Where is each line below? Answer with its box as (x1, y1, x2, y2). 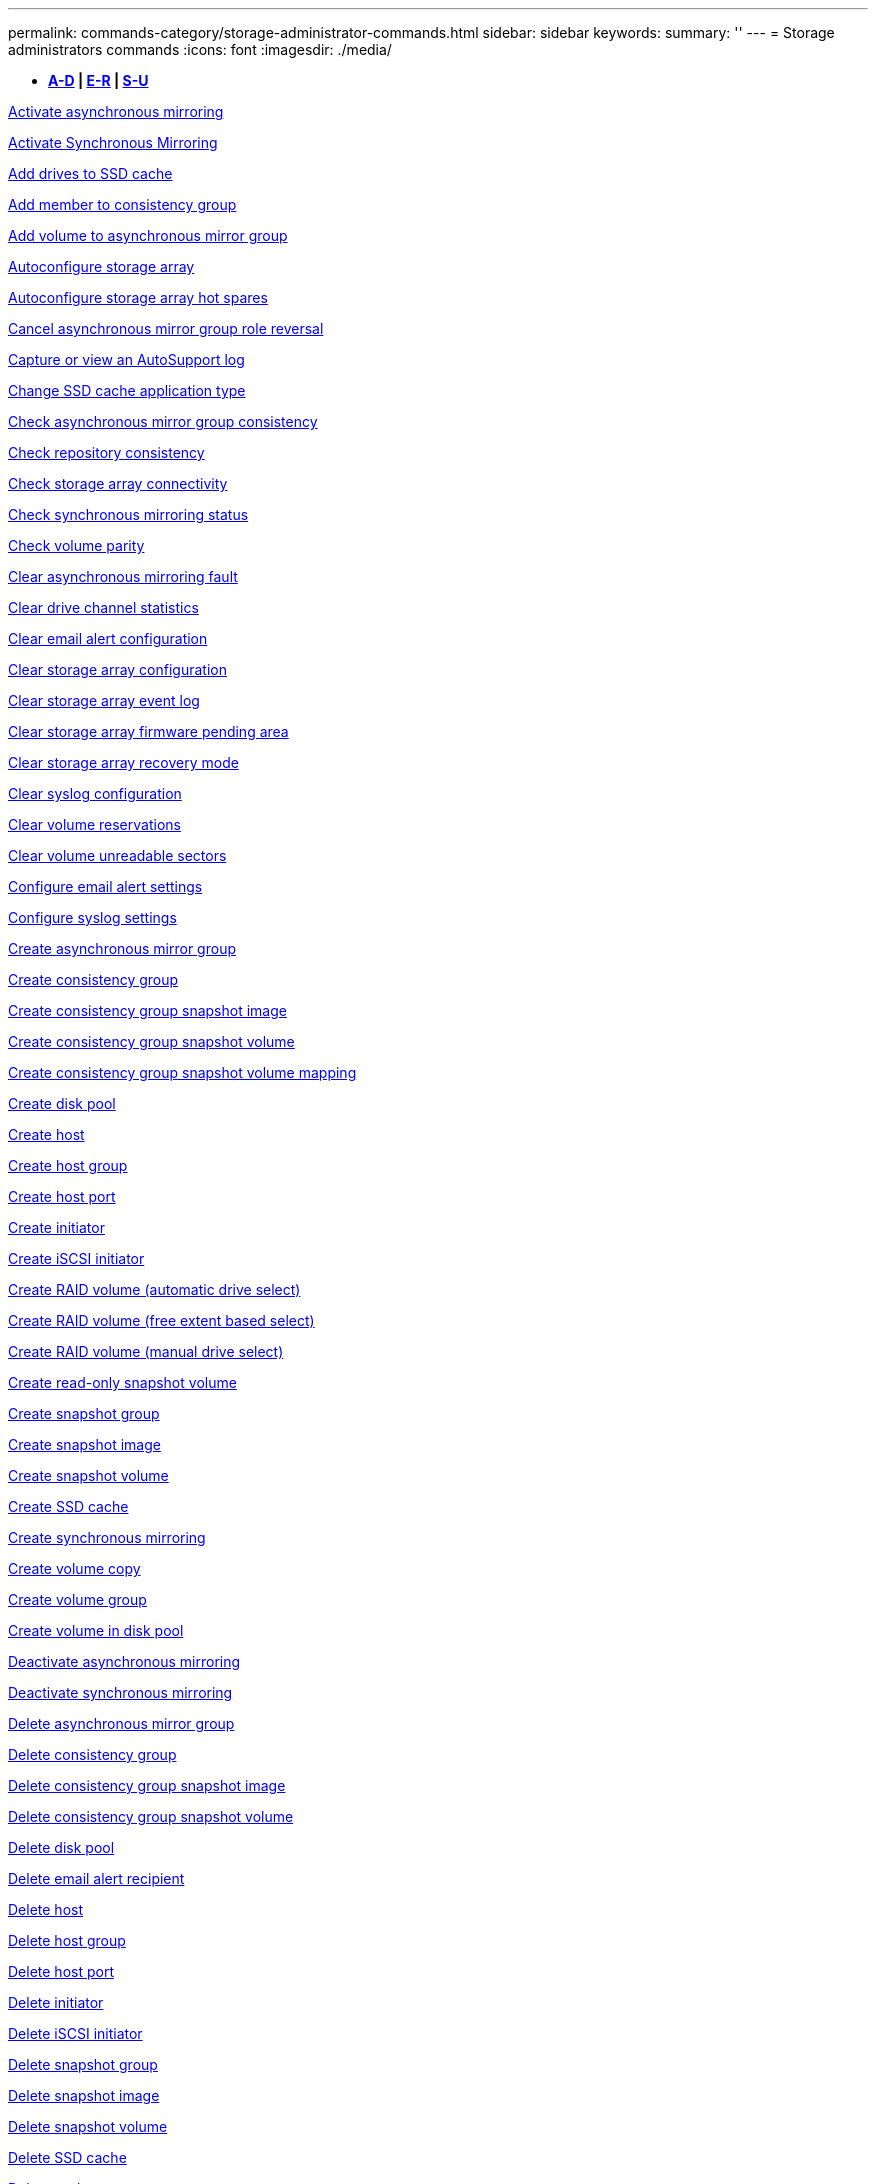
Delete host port (8, 1963, 114, 1980)
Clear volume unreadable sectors (8, 847, 227, 864)
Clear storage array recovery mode (8, 754, 239, 771)
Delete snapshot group (8, 2056, 158, 2073)
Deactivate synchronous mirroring (8, 1684, 233, 1701)
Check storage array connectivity (8, 475, 228, 492)
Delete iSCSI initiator (8, 2025, 143, 2042)
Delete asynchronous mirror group (8, 1715, 235, 1732)
